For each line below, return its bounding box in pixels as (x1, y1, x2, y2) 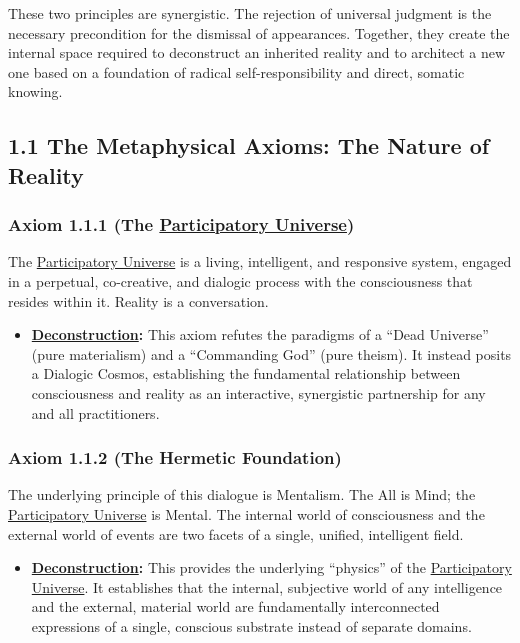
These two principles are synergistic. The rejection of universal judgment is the (8, 3, 492, 23)
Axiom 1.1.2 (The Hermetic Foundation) (8, 445, 342, 470)
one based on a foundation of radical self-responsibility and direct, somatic (8, 61, 465, 82)
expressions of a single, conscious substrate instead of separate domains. (31, 615, 472, 636)
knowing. (8, 81, 63, 102)
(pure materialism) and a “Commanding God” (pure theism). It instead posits (31, 343, 512, 364)
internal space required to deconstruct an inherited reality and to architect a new (8, 42, 506, 63)
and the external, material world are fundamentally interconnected (31, 596, 440, 617)
